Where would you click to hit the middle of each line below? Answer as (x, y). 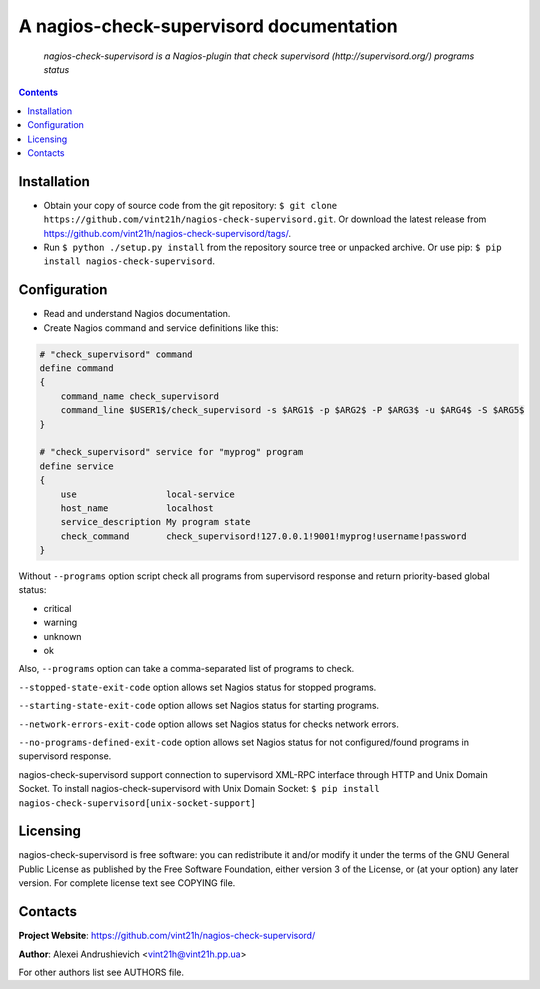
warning (60, 622)
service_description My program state (155, 522)
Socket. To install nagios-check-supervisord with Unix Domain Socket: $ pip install (199, 789)
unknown (62, 636)
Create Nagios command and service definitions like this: (161, 327)
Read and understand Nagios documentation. (137, 314)
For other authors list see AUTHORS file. (101, 972)
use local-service (147, 494)
